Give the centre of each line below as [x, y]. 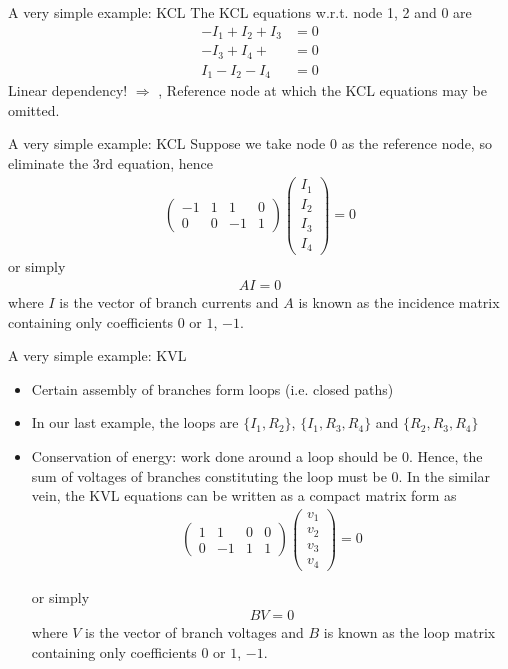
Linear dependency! [68, 90]
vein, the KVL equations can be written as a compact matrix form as [244, 495]
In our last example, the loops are [135, 422]
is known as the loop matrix [409, 632]
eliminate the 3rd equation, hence [110, 162]
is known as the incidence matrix [399, 302]
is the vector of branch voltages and [194, 632]
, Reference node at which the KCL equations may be [323, 90]
